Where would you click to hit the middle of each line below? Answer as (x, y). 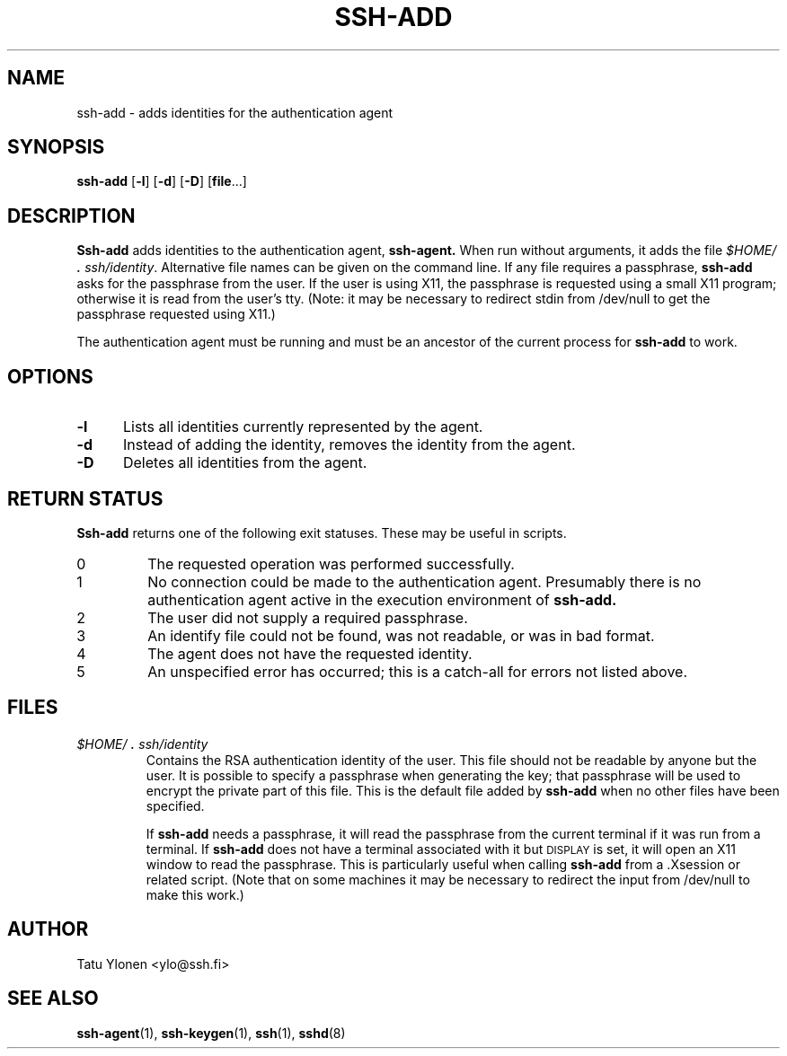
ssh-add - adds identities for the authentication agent (235, 112)
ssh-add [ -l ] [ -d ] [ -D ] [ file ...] (162, 181)
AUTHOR (48, 929)
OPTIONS (50, 376)
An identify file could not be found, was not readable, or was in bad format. (401, 635)
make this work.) (195, 894)
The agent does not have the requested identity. (310, 653)
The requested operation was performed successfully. (331, 563)
